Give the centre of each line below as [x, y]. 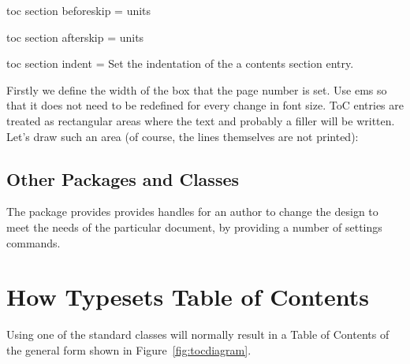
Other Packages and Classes [123, 178]
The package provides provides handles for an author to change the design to [192, 212]
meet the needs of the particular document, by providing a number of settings [194, 227]
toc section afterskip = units [75, 37]
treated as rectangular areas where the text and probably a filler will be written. [201, 120]
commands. [34, 242]
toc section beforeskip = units [79, 10]
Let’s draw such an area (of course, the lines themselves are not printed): [183, 136]
